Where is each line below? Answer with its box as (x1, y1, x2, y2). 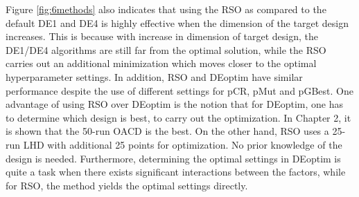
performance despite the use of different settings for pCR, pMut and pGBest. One (6, 83, 353, 97)
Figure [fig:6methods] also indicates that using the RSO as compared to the (6, 2, 326, 16)
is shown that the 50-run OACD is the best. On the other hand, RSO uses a (6, 124, 329, 138)
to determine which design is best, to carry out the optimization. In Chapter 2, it (6, 110, 351, 124)
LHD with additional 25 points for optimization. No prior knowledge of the (23, 137, 342, 151)
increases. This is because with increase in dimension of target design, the (6, 29, 319, 44)
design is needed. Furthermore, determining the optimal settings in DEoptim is (6, 151, 341, 165)
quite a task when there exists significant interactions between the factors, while (6, 165, 346, 179)
